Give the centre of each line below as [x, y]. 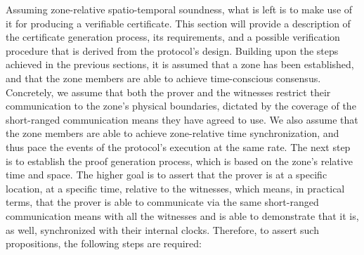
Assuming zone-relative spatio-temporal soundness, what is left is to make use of [179, 9]
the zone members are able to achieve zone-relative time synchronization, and [173, 133]
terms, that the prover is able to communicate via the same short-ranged [162, 202]
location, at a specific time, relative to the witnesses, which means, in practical [175, 188]
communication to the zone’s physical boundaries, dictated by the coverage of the [181, 106]
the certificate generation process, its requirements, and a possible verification [173, 37]
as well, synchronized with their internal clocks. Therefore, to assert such [162, 229]
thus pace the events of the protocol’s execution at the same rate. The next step [178, 146]
